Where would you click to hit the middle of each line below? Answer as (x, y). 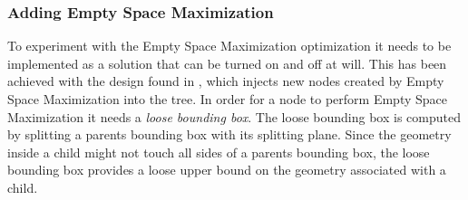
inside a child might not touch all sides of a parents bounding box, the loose (219, 152)
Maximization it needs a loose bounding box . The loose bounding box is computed (234, 116)
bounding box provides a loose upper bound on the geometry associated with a (227, 170)
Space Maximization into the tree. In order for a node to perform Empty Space (228, 99)
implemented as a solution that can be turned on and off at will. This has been (227, 63)
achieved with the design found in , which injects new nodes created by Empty (226, 81)
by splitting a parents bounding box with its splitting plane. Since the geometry (229, 134)
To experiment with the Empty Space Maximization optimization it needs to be (229, 46)
